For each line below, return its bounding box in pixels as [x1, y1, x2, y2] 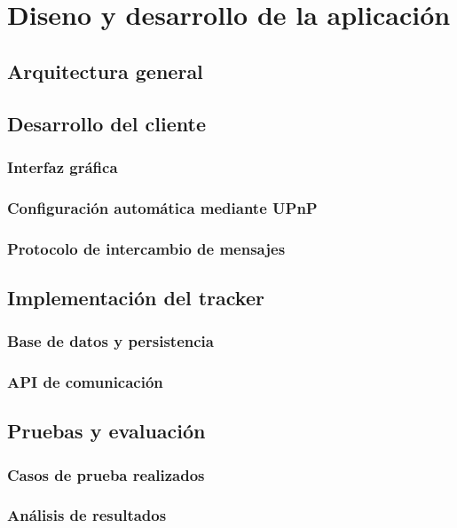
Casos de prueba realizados [7, 463, 205, 485]
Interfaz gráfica [7, 155, 118, 177]
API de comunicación [7, 371, 163, 393]
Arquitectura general [7, 57, 203, 84]
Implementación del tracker [7, 283, 264, 311]
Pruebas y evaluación [7, 417, 206, 445]
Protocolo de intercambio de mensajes [7, 237, 286, 259]
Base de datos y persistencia [7, 330, 214, 352]
